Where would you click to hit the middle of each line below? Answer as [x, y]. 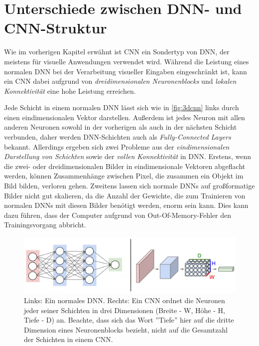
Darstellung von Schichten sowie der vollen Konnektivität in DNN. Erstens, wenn [128, 156]
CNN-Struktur [56, 28]
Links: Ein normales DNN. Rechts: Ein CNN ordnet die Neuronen [125, 300]
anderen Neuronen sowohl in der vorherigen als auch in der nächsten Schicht [121, 127]
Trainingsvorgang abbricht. [45, 225]
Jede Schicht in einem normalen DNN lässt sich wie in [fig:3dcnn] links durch [122, 107]
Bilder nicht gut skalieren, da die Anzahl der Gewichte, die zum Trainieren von [125, 195]
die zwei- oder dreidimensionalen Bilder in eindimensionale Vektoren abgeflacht [125, 166]
